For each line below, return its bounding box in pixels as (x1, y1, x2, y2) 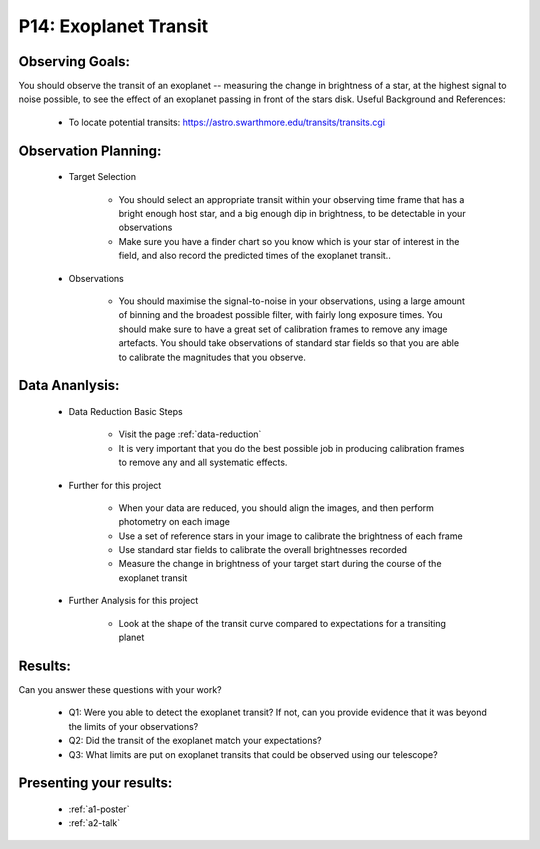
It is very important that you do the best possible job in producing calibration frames (118, 442, 465, 454)
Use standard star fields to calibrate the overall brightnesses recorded (118, 544, 408, 556)
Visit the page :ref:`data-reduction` (118, 428, 262, 440)
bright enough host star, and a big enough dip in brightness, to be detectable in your (118, 208, 466, 220)
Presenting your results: (18, 775, 173, 792)
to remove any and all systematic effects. (118, 456, 288, 469)
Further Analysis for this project (68, 595, 199, 607)
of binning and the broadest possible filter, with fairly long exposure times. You (118, 309, 444, 321)
